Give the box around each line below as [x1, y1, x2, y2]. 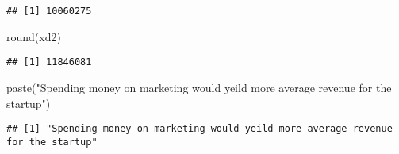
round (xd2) [6, 28, 61, 44]
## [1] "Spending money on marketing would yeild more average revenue [6, 123, 393, 135]
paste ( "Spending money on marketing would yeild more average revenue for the [6, 79, 392, 95]
